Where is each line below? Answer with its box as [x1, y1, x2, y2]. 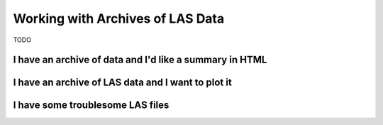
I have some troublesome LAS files [13, 99, 170, 112]
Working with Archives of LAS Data [13, 11, 225, 26]
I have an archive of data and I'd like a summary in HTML [13, 54, 267, 66]
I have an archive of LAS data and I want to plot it [13, 77, 232, 89]
